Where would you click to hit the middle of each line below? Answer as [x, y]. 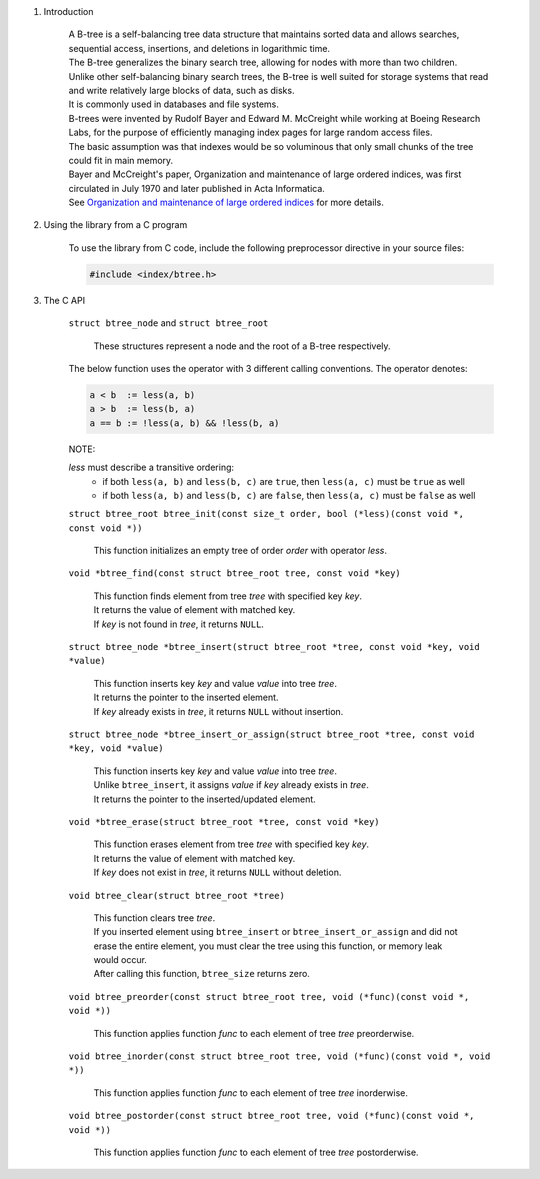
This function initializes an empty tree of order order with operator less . [240, 551]
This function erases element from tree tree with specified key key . [231, 844]
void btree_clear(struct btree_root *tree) [176, 895]
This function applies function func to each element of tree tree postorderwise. [256, 1152]
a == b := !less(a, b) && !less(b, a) [184, 423]
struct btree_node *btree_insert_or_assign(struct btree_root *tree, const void [271, 734]
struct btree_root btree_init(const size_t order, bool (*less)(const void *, [266, 514]
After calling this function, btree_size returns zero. [201, 974]
